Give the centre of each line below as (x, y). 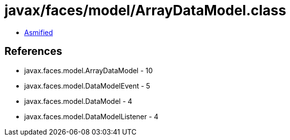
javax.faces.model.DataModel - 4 (78, 101)
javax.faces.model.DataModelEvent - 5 (87, 86)
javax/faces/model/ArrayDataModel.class (145, 10)
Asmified (39, 32)
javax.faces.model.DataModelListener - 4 (91, 116)
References (33, 51)
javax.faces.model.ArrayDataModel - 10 (89, 70)
